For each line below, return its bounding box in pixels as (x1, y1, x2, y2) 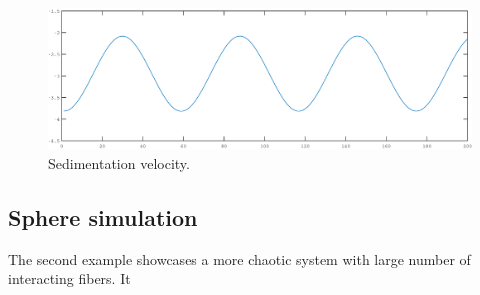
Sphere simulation (8, 201, 198, 232)
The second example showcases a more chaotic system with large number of (8, 248, 471, 269)
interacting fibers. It (8, 268, 131, 289)
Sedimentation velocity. (48, 152, 190, 173)
